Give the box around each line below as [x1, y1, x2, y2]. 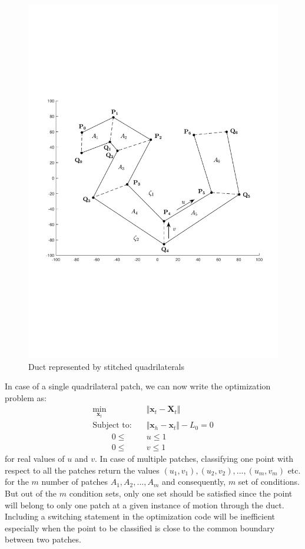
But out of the [5, 487, 57, 500]
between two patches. [5, 533, 81, 545]
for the [5, 475, 29, 488]
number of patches [41, 475, 108, 488]
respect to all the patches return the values [5, 464, 160, 476]
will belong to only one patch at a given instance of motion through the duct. [5, 498, 284, 511]
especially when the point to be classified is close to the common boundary [5, 521, 275, 534]
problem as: [5, 391, 47, 404]
